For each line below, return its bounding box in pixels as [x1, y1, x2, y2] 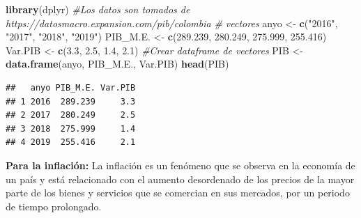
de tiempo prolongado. [6, 198, 102, 213]
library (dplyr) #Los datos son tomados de [6, 2, 190, 16]
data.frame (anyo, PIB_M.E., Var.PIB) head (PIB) [6, 56, 229, 71]
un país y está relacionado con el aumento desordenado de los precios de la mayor [6, 171, 355, 186]
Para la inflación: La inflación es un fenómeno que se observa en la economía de [6, 157, 355, 172]
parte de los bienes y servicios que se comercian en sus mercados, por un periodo [6, 185, 350, 200]
